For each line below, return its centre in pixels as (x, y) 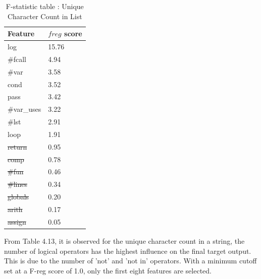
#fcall (17, 59)
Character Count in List (45, 16)
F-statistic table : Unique (45, 6)
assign (17, 221)
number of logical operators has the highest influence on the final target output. (128, 251)
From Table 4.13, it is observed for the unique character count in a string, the (124, 240)
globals (18, 197)
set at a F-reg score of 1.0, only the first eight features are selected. (108, 270)
